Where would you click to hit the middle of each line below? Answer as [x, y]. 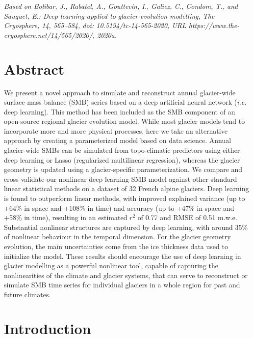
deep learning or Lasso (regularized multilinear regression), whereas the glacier [122, 159]
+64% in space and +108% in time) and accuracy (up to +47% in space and [119, 208]
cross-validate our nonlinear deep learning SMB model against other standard [121, 179]
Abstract [34, 69]
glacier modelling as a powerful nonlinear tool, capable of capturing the [111, 266]
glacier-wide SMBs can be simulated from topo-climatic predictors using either [122, 150]
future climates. [27, 294]
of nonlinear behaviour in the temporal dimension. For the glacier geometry [117, 237]
